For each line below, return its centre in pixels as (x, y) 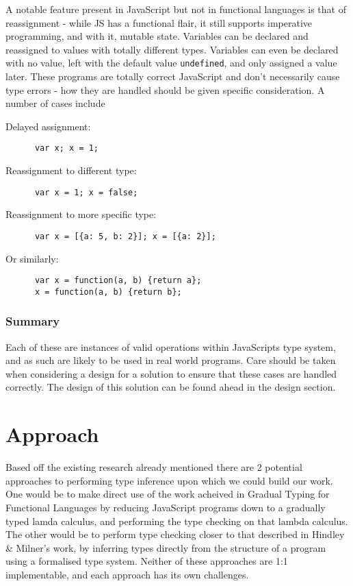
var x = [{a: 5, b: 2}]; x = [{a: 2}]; (125, 236)
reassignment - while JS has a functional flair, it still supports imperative (159, 22)
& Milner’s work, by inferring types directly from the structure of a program (166, 547)
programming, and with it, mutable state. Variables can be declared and (157, 36)
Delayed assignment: (48, 126)
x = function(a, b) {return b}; (108, 292)
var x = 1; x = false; (86, 192)
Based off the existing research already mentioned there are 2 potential (154, 467)
